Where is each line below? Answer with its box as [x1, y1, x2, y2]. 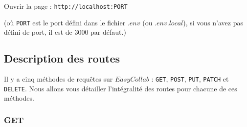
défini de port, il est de [4, 27, 72, 37]
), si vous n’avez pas [183, 17, 243, 27]
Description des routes [4, 51, 120, 66]
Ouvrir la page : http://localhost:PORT [4, 1, 128, 11]
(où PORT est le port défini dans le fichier [4, 17, 126, 27]
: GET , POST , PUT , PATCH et [151, 74, 229, 84]
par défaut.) [90, 27, 126, 37]
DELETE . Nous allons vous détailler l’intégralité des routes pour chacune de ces [4, 83, 237, 93]
